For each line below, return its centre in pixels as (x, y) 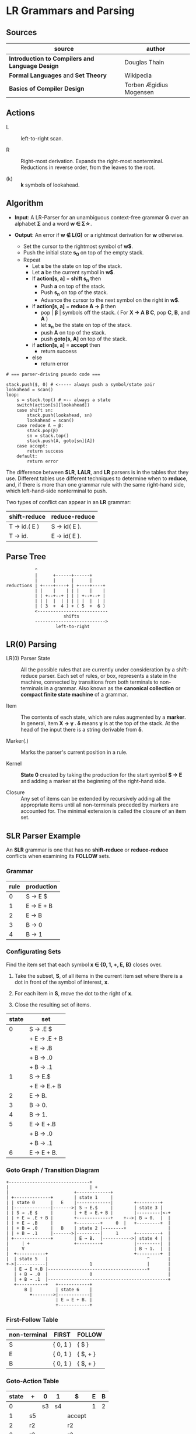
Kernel (14, 764)
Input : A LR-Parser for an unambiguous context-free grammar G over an (101, 217)
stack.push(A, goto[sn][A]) (61, 441)
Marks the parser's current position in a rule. (74, 752)
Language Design (34, 66)
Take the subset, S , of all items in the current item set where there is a (98, 975)
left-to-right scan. (42, 138)
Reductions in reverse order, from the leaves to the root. (88, 167)
